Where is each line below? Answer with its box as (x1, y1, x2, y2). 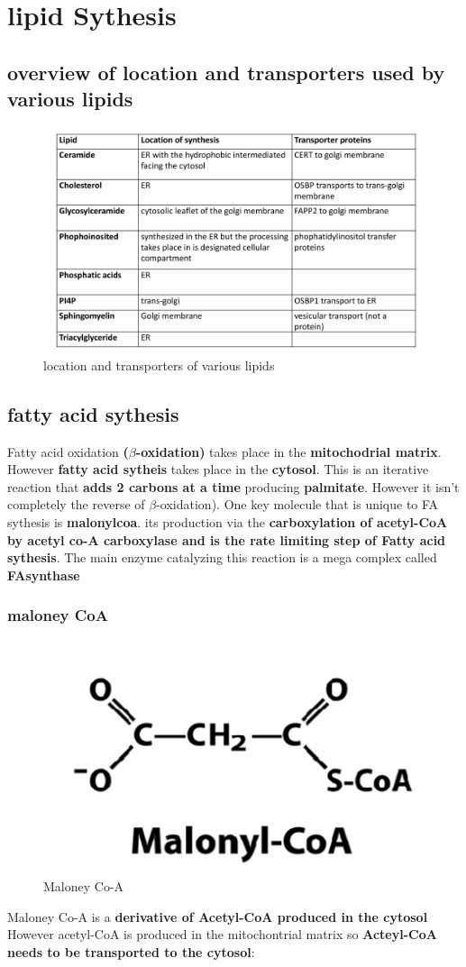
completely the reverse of (7, 495, 145, 514)
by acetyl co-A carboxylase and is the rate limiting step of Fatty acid (7, 530, 446, 549)
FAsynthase (7, 565, 80, 584)
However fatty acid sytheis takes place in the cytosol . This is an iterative (7, 460, 429, 479)
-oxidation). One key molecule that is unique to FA (156, 495, 439, 514)
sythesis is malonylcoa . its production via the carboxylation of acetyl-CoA (7, 513, 448, 531)
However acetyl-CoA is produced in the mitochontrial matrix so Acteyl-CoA (7, 925, 437, 944)
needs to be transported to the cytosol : (7, 943, 255, 962)
